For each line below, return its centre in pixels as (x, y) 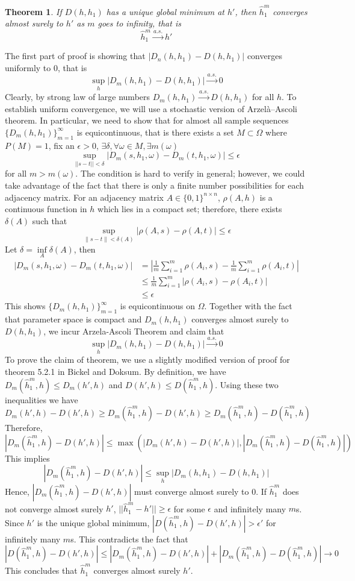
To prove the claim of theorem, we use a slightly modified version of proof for (147, 360)
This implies (27, 458)
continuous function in (46, 209)
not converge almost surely (54, 508)
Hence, (17, 491)
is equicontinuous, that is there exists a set (155, 132)
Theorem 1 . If (33, 11)
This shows (25, 306)
